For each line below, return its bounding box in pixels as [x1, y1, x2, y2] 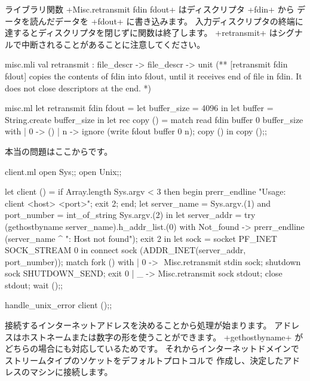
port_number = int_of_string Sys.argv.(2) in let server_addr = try [5, 208, 256, 221]
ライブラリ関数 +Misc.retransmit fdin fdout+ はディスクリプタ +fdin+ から [5, 3, 294, 15]
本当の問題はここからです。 [5, 145, 113, 157]
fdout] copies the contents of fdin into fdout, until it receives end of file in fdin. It [5, 69, 302, 82]
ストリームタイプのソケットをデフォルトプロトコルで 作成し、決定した [5, 354, 284, 366]
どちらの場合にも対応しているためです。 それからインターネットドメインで [5, 342, 299, 355]
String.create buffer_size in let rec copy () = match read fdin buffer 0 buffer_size [5, 113, 303, 125]
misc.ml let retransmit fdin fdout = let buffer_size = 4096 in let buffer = [5, 102, 274, 114]
